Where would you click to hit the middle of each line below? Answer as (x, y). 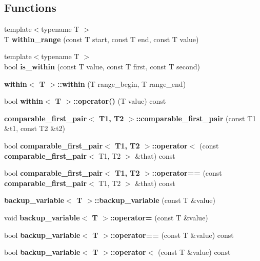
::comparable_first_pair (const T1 (196, 118)
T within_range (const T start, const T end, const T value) (102, 39)
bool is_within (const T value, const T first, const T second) (102, 66)
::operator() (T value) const (120, 101)
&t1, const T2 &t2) (35, 128)
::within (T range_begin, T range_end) (122, 83)
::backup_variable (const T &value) (155, 200)
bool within (24, 101)
